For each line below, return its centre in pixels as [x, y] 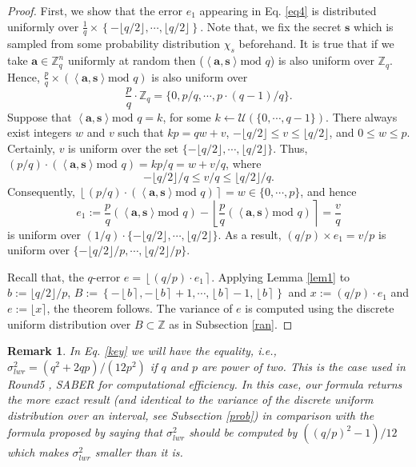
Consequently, [41, 191]
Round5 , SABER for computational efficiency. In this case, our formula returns [205, 383]
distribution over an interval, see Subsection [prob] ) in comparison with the [191, 415]
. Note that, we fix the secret [271, 26]
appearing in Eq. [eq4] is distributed [288, 10]
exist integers [40, 132]
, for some [187, 116]
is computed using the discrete [320, 307]
